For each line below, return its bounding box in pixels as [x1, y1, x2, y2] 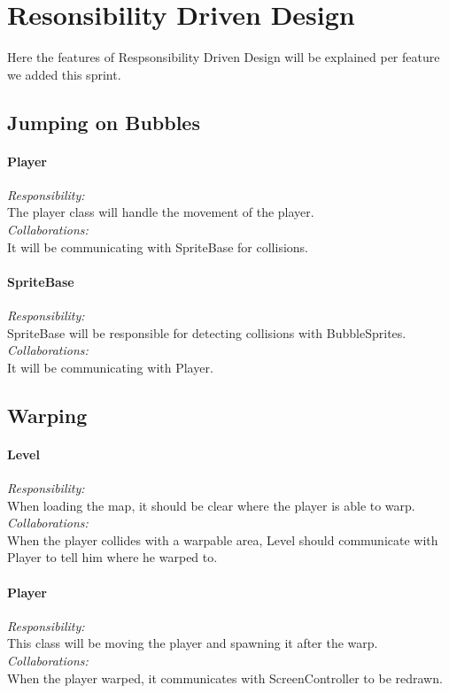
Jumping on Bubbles [7, 108, 200, 135]
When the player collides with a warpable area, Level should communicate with [7, 530, 438, 549]
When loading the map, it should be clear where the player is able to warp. [7, 496, 415, 514]
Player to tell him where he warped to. [7, 548, 218, 566]
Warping [7, 401, 88, 428]
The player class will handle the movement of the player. [7, 203, 314, 221]
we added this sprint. [7, 65, 121, 83]
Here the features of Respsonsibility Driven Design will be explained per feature [7, 48, 440, 66]
